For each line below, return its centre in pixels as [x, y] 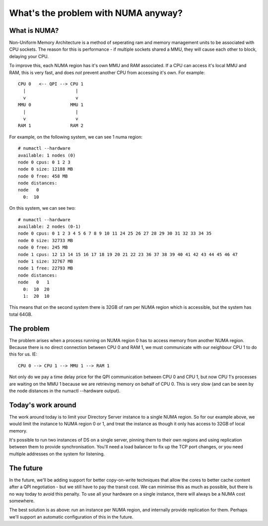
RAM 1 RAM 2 [51, 126]
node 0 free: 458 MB [43, 176]
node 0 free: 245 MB [43, 248]
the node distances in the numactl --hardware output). [65, 391]
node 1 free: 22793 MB [46, 268]
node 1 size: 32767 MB [46, 261]
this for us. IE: [23, 354]
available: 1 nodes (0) [47, 155]
